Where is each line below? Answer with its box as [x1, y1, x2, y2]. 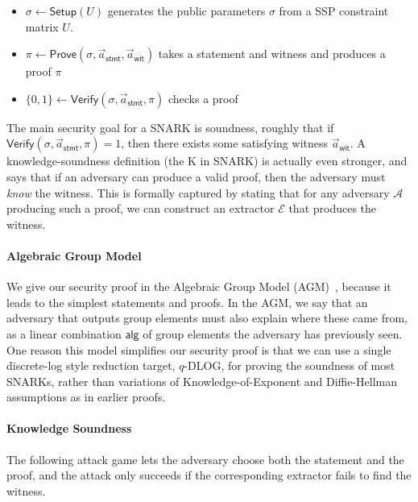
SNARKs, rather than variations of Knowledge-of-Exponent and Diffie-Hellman [6, 372, 398, 389]
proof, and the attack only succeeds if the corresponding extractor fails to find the [6, 467, 412, 483]
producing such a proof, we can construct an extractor [6, 200, 275, 217]
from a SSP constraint [279, 2, 389, 19]
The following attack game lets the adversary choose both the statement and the [6, 450, 404, 467]
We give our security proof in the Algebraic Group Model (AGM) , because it [6, 278, 391, 295]
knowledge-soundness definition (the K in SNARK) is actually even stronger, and [6, 152, 408, 169]
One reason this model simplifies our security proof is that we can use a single [6, 341, 391, 358]
